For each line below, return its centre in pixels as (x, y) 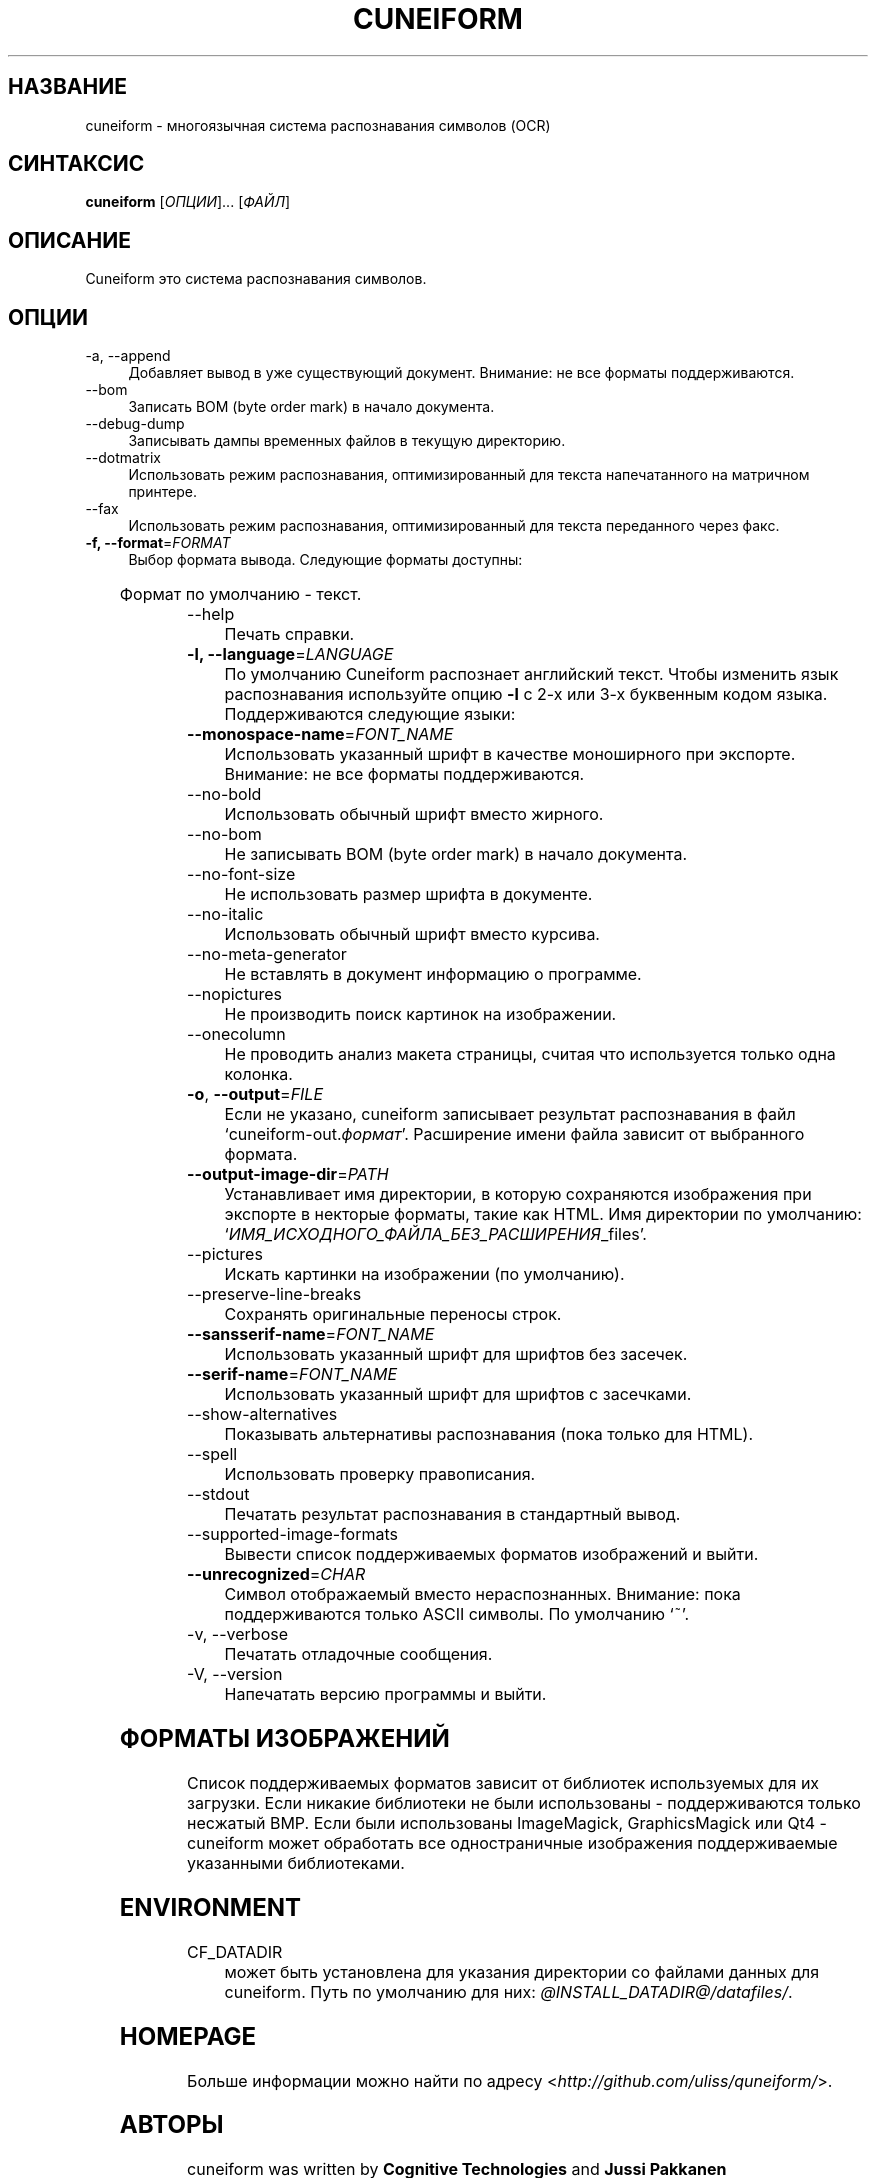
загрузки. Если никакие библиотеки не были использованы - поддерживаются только (524, 1802)
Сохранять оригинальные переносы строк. (393, 1314)
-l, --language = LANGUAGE (290, 654)
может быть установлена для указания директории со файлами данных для (522, 1971)
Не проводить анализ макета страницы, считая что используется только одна (530, 1054)
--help (211, 614)
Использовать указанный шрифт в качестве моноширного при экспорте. (510, 754)
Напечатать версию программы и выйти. (385, 1694)
